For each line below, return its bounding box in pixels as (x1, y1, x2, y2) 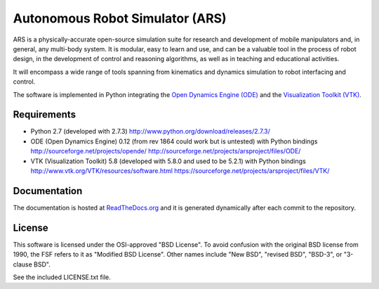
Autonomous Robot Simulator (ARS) (13, 11, 227, 26)
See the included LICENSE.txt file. (13, 273, 112, 281)
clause (13, 260, 33, 269)
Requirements (13, 109, 77, 121)
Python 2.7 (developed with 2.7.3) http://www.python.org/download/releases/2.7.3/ (30, 127, 270, 136)
